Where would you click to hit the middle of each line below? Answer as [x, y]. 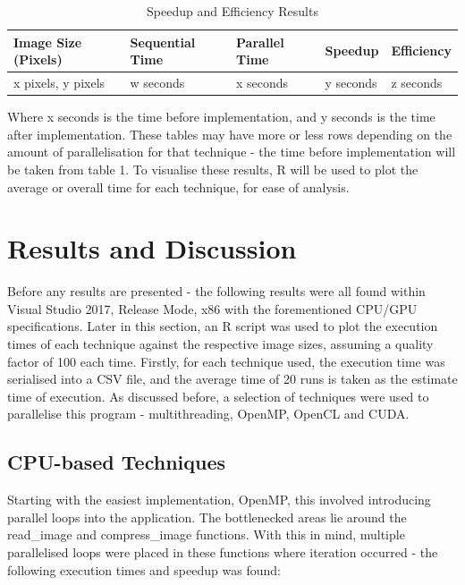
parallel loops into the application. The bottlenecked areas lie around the [207, 517]
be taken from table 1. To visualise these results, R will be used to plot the [213, 169]
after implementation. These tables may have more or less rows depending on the [230, 134]
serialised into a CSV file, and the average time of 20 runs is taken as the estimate [232, 379]
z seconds [417, 83]
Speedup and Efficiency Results [232, 11]
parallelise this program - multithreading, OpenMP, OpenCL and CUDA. [208, 414]
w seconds [157, 83]
